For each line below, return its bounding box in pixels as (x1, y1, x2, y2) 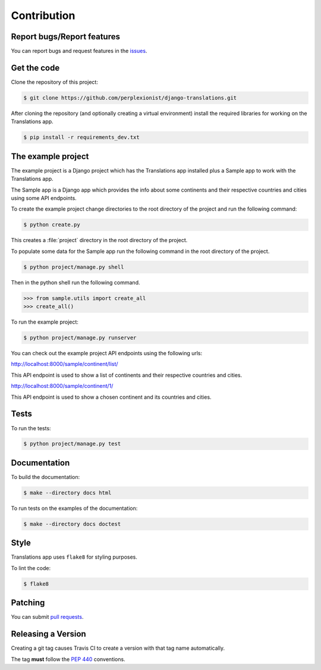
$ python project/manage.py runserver (23, 334, 137, 342)
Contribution (11, 9, 75, 22)
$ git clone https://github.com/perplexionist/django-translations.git (23, 94, 237, 101)
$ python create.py (23, 221, 80, 228)
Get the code (11, 62, 60, 73)
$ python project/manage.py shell (23, 264, 124, 270)
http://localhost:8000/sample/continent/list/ (11, 361, 118, 368)
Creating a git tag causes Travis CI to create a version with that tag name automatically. (11, 644, 225, 652)
